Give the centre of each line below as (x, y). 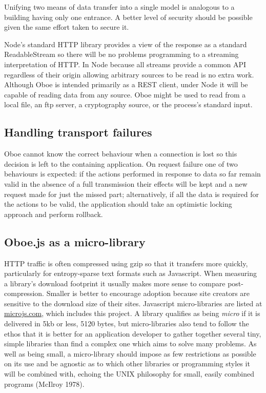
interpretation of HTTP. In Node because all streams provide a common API (125, 64)
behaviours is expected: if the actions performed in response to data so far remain (132, 174)
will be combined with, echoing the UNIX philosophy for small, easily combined (129, 374)
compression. (24, 293)
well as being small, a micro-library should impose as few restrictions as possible (130, 353)
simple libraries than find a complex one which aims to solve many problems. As (130, 343)
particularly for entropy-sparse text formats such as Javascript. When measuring (130, 273)
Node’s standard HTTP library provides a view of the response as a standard (126, 44)
